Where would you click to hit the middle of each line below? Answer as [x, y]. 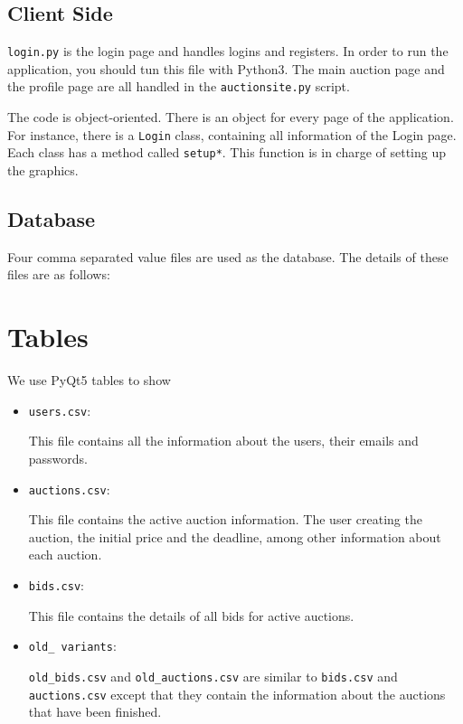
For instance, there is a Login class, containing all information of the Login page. [232, 134]
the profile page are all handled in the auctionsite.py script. [179, 86]
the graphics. [43, 170]
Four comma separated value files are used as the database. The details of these [228, 256]
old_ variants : [72, 646]
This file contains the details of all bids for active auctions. [191, 615]
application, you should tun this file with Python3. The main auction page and [226, 68]
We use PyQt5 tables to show [89, 380]
